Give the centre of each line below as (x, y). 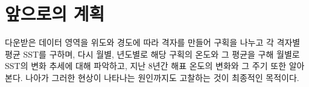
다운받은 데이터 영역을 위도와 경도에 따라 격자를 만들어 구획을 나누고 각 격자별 (153, 42)
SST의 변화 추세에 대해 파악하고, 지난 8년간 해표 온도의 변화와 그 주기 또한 (146, 66)
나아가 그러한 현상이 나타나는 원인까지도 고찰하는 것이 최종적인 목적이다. (162, 77)
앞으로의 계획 (55, 13)
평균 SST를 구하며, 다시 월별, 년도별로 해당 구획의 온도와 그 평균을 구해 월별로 (152, 54)
